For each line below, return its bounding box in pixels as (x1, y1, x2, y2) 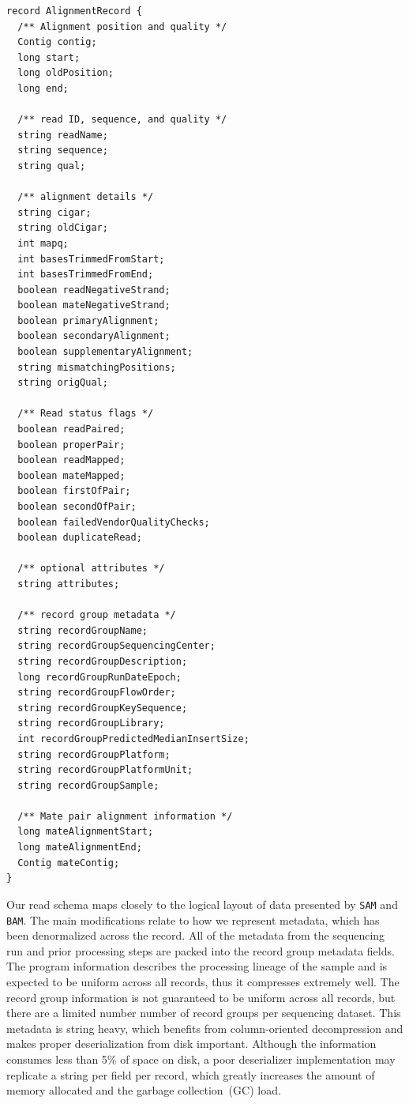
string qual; (17, 160, 86, 171)
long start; (17, 51, 81, 63)
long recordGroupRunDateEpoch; (17, 671, 182, 683)
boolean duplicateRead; (17, 532, 142, 544)
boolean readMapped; (17, 454, 126, 466)
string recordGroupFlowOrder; (17, 687, 176, 699)
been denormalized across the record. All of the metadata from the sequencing (6, 927, 385, 944)
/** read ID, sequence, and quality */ (17, 114, 227, 126)
